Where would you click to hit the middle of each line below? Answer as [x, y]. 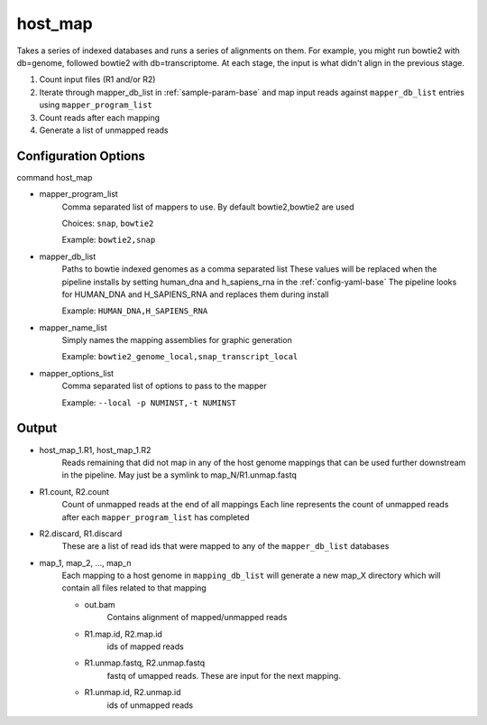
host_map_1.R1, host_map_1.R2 [95, 450]
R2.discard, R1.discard [81, 534]
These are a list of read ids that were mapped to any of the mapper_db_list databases [225, 546]
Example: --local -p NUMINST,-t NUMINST [149, 403]
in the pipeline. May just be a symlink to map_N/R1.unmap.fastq [179, 475]
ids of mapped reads [145, 646]
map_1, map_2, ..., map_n [85, 562]
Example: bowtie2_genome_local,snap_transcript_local [180, 357]
